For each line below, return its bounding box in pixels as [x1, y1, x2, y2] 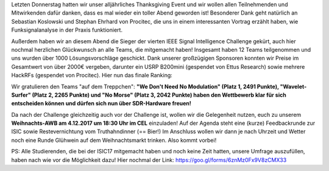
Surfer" [11, 91, 31, 99]
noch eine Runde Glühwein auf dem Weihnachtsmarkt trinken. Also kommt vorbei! [11, 136, 217, 144]
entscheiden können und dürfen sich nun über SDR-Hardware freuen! [11, 100, 191, 107]
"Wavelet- [280, 83, 307, 90]
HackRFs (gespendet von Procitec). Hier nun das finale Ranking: [11, 72, 173, 79]
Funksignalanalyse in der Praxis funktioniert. [11, 26, 123, 33]
